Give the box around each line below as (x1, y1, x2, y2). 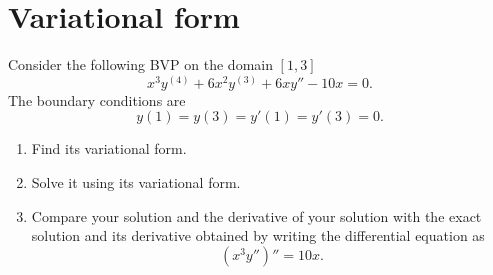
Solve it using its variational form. (31, 171, 241, 192)
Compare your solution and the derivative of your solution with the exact (31, 205, 482, 226)
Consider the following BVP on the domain (8, 54, 273, 75)
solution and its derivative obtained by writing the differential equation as (31, 225, 485, 246)
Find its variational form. (31, 138, 187, 159)
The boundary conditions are (8, 89, 186, 110)
